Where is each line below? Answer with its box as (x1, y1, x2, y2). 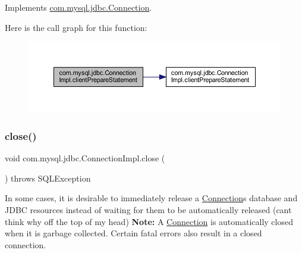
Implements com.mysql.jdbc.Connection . (5, 1, 152, 13)
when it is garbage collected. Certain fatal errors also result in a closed (5, 227, 262, 239)
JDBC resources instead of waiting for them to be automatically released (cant (5, 204, 292, 215)
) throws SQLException (5, 171, 91, 184)
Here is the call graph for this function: (5, 21, 147, 33)
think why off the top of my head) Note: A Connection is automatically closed (5, 215, 293, 227)
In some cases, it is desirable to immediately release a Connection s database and (5, 192, 298, 204)
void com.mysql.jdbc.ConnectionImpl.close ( (5, 152, 165, 164)
